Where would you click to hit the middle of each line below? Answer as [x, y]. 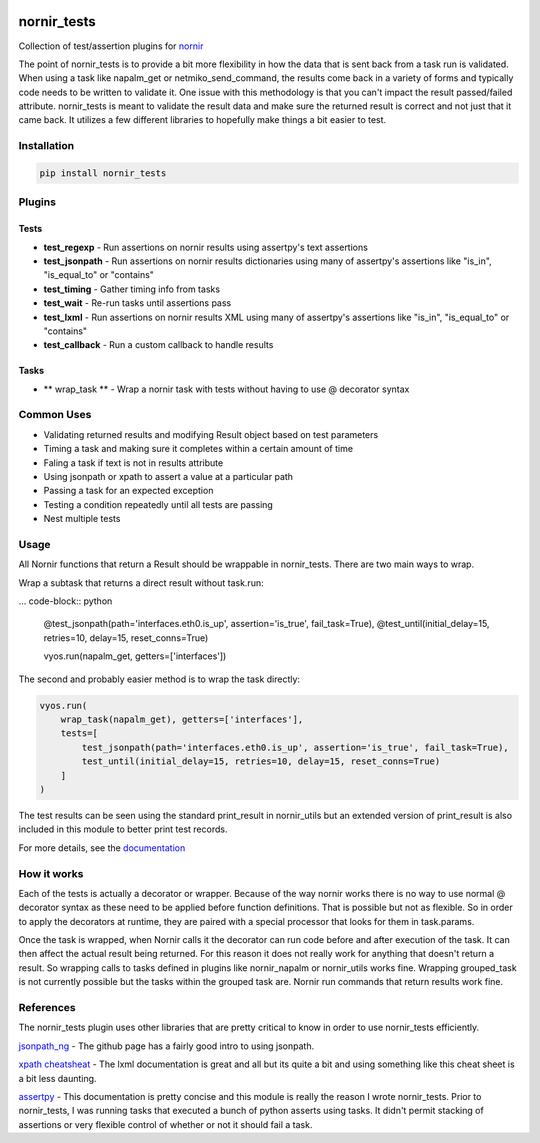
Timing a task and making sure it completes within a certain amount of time [198, 449]
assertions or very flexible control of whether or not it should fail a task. [165, 1124]
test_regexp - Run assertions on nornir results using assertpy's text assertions [206, 247]
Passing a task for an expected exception [128, 491]
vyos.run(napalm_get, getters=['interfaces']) [135, 656]
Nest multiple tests [82, 519]
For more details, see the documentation [102, 847]
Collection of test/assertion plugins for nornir [111, 46]
